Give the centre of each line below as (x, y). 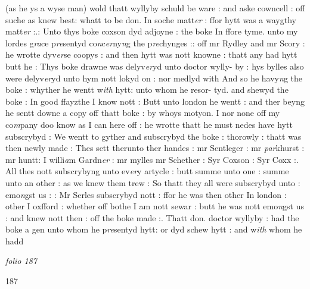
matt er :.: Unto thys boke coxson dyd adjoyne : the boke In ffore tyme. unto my (152, 31)
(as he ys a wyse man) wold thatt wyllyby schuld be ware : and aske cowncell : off (155, 8)
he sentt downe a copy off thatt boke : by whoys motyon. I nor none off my (143, 113)
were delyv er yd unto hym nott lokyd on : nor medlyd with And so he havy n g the (154, 78)
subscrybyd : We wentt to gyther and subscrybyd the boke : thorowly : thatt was (154, 136)
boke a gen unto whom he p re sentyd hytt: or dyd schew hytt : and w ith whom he (154, 229)
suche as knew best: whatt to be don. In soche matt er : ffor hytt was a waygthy (151, 19)
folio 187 (21, 261)
